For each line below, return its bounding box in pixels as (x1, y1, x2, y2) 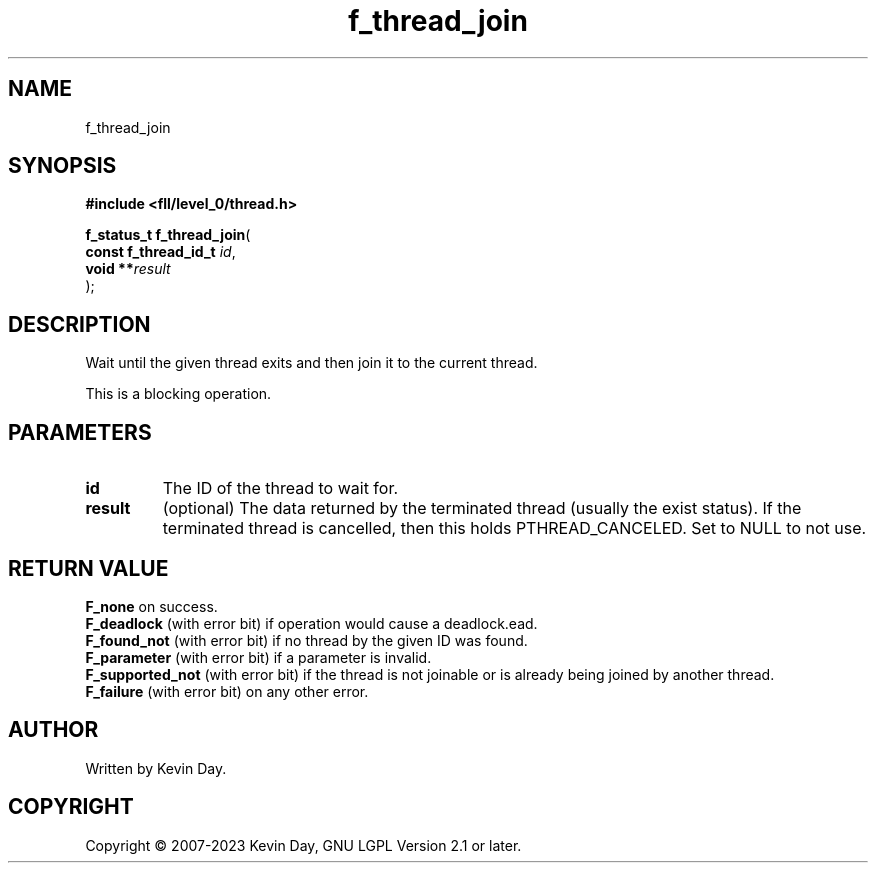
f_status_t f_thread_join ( (85, 226, 251, 244)
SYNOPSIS (8, 153, 117, 179)
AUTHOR (8, 717, 99, 743)
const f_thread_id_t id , (85, 243, 236, 261)
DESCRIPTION (8, 311, 151, 337)
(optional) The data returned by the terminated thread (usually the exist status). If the (162, 498, 802, 519)
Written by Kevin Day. (85, 759, 227, 777)
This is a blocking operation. (85, 385, 272, 403)
